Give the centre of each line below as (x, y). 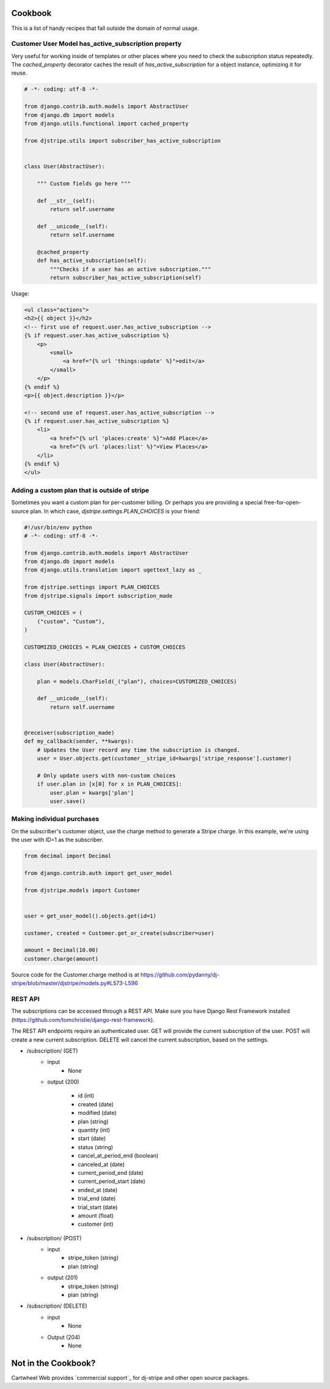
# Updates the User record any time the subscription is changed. (139, 750)
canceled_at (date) (101, 1164)
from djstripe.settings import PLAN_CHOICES (92, 587)
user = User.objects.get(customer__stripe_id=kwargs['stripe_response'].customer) (164, 758)
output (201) (63, 1278)
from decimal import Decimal (68, 856)
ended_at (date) (98, 1190)
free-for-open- (283, 502)
